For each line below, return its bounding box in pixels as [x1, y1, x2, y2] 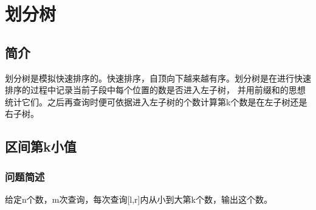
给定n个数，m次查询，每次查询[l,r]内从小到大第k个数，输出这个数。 [5, 192, 272, 205]
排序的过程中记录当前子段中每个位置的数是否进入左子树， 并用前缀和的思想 [5, 83, 306, 96]
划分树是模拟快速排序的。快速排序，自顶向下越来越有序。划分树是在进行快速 [5, 71, 311, 84]
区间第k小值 [5, 137, 77, 156]
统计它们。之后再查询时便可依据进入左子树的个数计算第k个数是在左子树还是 [5, 95, 307, 108]
